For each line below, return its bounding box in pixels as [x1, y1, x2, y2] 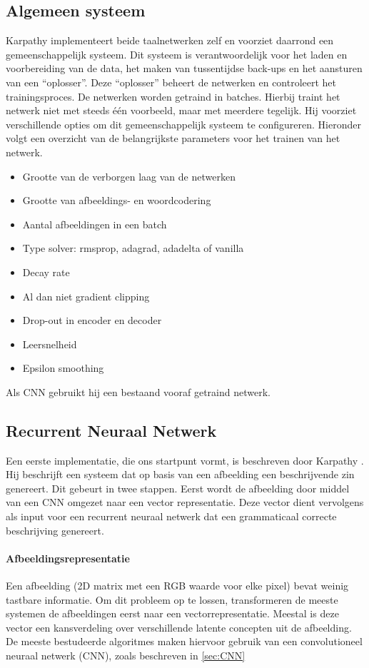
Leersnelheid [22, 336, 77, 351]
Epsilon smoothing [22, 360, 104, 375]
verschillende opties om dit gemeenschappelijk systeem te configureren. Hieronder [6, 116, 361, 131]
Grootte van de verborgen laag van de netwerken [22, 168, 236, 183]
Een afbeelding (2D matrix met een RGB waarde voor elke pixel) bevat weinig [6, 578, 349, 593]
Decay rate [22, 264, 70, 279]
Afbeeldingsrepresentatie [6, 550, 130, 565]
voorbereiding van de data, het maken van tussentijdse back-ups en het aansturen [6, 61, 363, 76]
